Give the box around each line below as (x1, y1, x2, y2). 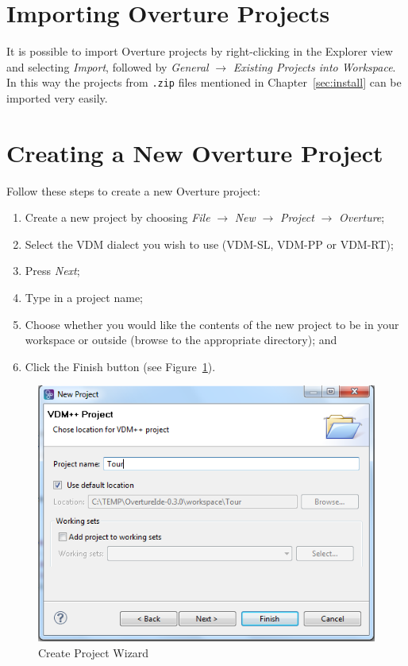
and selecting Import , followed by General (6, 58, 209, 75)
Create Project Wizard (38, 644, 149, 660)
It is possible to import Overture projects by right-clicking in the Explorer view (6, 43, 393, 60)
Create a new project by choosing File (25, 209, 210, 226)
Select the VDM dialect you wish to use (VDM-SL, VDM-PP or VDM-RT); (25, 235, 394, 252)
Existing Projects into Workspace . (233, 58, 396, 75)
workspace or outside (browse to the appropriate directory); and (25, 331, 337, 348)
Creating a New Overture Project (6, 136, 383, 168)
